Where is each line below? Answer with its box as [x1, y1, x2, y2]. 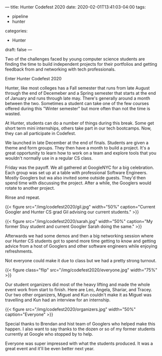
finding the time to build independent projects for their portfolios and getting [5, 61, 158, 67]
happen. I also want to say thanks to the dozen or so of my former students [5, 326, 155, 332]
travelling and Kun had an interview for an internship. [5, 297, 111, 303]
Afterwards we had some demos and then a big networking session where [5, 233, 154, 238]
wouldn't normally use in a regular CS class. [5, 155, 93, 161]
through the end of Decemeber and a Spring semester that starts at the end [5, 90, 156, 96]
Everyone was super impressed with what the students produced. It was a [5, 341, 153, 346]
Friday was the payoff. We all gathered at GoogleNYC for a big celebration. [5, 164, 154, 170]
